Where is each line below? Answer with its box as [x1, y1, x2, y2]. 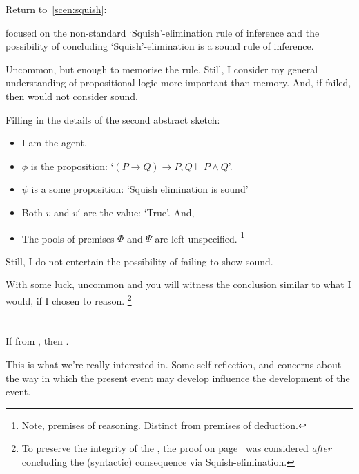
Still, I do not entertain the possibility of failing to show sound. [6, 254, 273, 268]
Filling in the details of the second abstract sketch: [6, 112, 220, 126]
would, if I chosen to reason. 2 [6, 291, 132, 307]
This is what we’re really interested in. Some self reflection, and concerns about [6, 357, 342, 371]
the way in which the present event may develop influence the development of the [6, 370, 350, 385]
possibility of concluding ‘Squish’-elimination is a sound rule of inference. [6, 39, 314, 53]
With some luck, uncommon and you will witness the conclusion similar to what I [6, 277, 351, 292]
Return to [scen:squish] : [6, 2, 107, 16]
